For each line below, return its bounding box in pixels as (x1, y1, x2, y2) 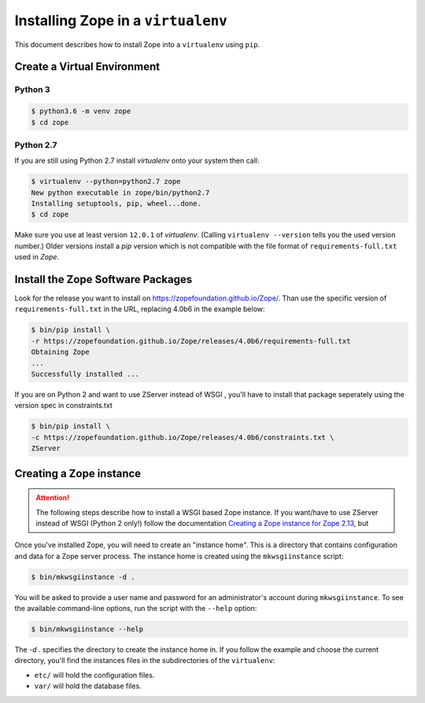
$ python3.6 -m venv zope (31, 107, 131, 116)
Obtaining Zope (31, 348, 90, 357)
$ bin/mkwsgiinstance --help (31, 625, 144, 634)
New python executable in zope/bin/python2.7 (31, 188, 210, 197)
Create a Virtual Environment (14, 60, 161, 74)
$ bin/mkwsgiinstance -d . (31, 572, 135, 581)
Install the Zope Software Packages (14, 272, 193, 286)
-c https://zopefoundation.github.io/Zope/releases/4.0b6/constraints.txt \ (31, 432, 334, 442)
